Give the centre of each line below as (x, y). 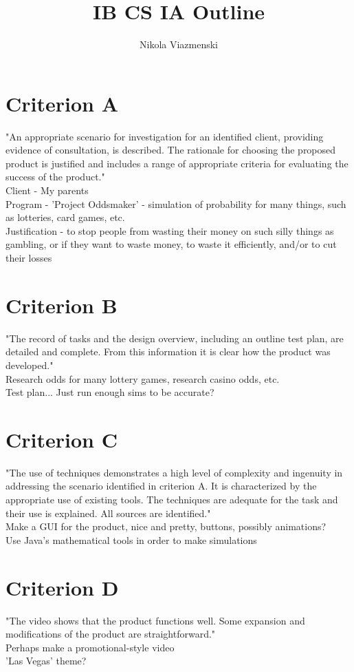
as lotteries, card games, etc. (65, 217)
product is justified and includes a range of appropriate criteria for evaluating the (177, 163)
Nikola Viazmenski (178, 44)
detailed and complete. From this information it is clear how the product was (168, 351)
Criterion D (62, 587)
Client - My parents (47, 190)
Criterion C (62, 439)
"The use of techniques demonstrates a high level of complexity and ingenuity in (174, 472)
